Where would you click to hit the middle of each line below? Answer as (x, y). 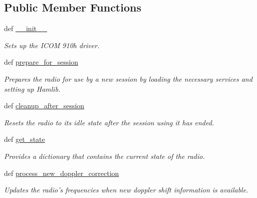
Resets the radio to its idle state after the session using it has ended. (109, 122)
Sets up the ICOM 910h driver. (52, 45)
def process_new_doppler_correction (62, 173)
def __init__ (26, 28)
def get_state (25, 139)
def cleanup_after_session (44, 106)
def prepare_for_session (41, 62)
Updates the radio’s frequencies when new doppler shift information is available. (126, 190)
